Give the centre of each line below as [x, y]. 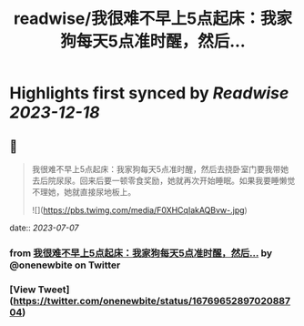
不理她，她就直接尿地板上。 [84, 192]
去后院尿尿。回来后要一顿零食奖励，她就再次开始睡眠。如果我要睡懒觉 [163, 180]
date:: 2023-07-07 [44, 228]
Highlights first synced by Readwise [149, 93]
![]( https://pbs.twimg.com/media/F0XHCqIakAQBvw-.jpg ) [139, 210]
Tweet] [54, 290]
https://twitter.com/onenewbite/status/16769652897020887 [152, 301]
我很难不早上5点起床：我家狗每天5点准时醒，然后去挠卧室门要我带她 [160, 169]
